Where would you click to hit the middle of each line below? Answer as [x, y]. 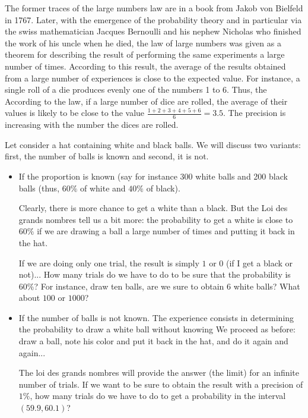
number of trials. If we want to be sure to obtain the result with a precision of [161, 384]
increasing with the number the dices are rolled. [92, 125]
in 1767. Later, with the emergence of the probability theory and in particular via [153, 19]
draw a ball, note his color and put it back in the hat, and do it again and [153, 341]
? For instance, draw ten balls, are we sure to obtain [129, 286]
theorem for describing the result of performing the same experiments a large [145, 54]
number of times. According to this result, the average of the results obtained [145, 66]
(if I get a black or [260, 263]
